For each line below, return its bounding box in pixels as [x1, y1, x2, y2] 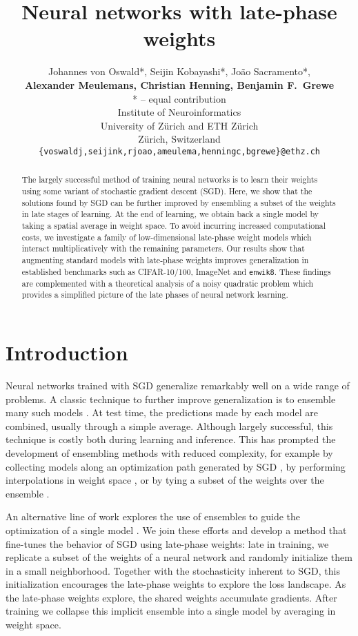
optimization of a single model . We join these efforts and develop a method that [6, 522, 347, 537]
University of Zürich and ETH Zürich [100, 118, 259, 132]
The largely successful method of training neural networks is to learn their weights [21, 174, 318, 185]
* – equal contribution [132, 91, 226, 105]
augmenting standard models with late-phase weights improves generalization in [21, 254, 309, 265]
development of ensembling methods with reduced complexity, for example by [6, 445, 333, 460]
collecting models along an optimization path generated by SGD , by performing [6, 459, 346, 473]
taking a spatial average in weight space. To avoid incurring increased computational [21, 219, 326, 231]
